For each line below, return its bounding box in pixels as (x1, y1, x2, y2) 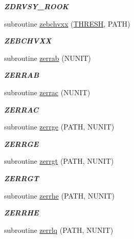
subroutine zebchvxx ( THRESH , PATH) (4, 18, 130, 29)
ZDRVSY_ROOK (4, 1, 69, 11)
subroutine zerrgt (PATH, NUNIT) (4, 156, 114, 166)
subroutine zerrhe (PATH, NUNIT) (4, 190, 115, 201)
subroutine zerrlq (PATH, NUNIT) (4, 224, 114, 235)
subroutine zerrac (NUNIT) (4, 86, 91, 97)
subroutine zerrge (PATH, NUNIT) (4, 121, 115, 132)
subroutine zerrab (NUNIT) (4, 52, 91, 63)
